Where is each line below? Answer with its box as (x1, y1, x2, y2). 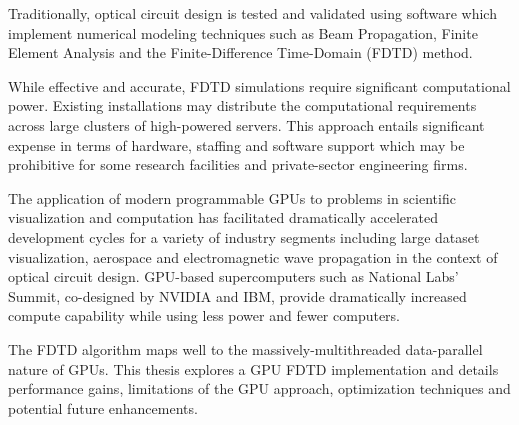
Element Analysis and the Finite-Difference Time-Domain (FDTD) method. (8, 42, 473, 63)
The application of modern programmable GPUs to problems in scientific (8, 187, 456, 208)
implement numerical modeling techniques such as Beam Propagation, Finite (8, 22, 478, 43)
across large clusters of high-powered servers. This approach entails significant (8, 114, 485, 135)
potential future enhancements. (8, 397, 198, 418)
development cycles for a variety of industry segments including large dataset (8, 226, 480, 247)
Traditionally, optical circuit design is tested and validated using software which (8, 3, 497, 23)
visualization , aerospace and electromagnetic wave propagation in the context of (8, 246, 498, 267)
